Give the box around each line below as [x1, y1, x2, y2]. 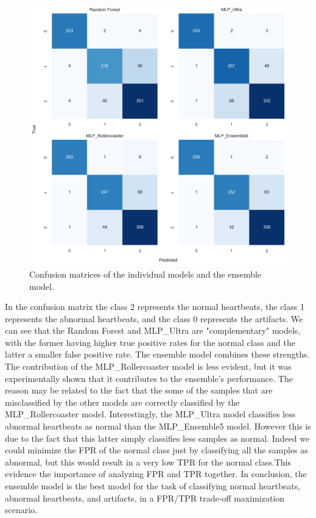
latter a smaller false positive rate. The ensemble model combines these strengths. [5, 348, 310, 361]
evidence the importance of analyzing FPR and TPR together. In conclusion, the [5, 467, 307, 480]
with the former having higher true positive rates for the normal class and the [5, 336, 295, 348]
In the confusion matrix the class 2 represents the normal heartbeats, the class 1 [5, 300, 304, 313]
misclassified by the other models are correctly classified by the [5, 395, 240, 408]
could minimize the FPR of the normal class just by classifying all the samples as [5, 444, 308, 456]
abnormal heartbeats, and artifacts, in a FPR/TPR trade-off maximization [5, 491, 285, 504]
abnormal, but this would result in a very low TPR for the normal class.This [5, 455, 291, 468]
